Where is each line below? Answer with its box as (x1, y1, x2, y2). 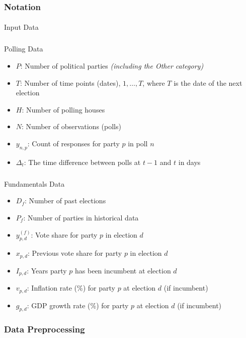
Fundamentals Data (4, 178, 65, 189)
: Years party (27, 265, 67, 275)
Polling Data (4, 43, 43, 54)
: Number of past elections (24, 195, 106, 206)
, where (142, 77, 165, 88)
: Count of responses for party (27, 138, 120, 148)
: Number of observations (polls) (22, 121, 121, 132)
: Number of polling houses (22, 104, 105, 115)
